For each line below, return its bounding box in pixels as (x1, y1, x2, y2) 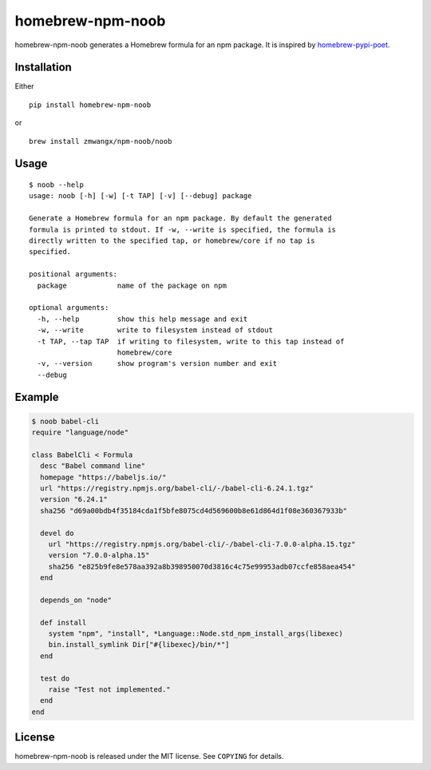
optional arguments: (29, 304, 109, 312)
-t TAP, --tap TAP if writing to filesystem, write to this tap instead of (37, 336, 345, 346)
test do (40, 673, 70, 683)
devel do (40, 528, 74, 538)
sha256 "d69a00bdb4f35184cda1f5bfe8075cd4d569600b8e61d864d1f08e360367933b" (40, 506, 347, 515)
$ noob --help (29, 181, 84, 189)
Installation (14, 61, 72, 74)
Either (14, 81, 35, 91)
